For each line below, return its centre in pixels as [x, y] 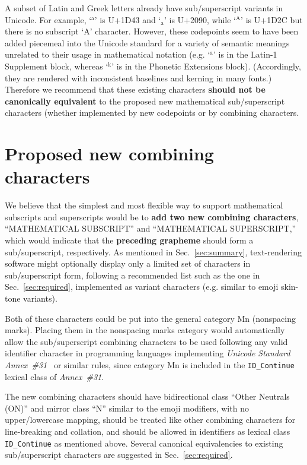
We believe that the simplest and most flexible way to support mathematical [144, 205]
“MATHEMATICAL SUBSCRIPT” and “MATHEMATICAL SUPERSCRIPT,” [151, 228]
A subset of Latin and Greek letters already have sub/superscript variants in [144, 8]
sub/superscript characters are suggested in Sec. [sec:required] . [119, 455]
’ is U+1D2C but [272, 19]
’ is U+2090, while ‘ [200, 19]
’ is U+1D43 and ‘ [128, 19]
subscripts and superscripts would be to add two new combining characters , [152, 216]
